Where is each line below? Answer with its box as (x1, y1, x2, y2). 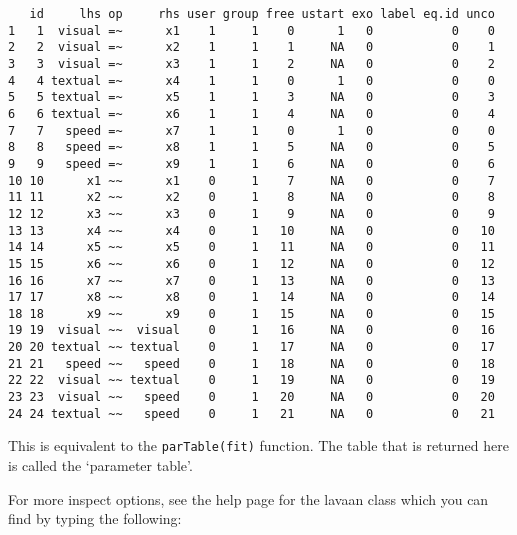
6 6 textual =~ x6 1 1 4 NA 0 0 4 (8, 106, 495, 121)
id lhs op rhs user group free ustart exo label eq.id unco (29, 7, 495, 21)
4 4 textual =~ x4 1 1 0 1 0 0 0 (8, 73, 495, 88)
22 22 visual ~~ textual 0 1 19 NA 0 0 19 (8, 373, 495, 388)
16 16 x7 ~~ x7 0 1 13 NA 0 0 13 (8, 273, 495, 288)
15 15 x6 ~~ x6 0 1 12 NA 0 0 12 (8, 256, 495, 271)
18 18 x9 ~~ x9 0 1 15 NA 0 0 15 (8, 306, 495, 321)
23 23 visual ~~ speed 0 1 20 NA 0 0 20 (8, 390, 495, 405)
